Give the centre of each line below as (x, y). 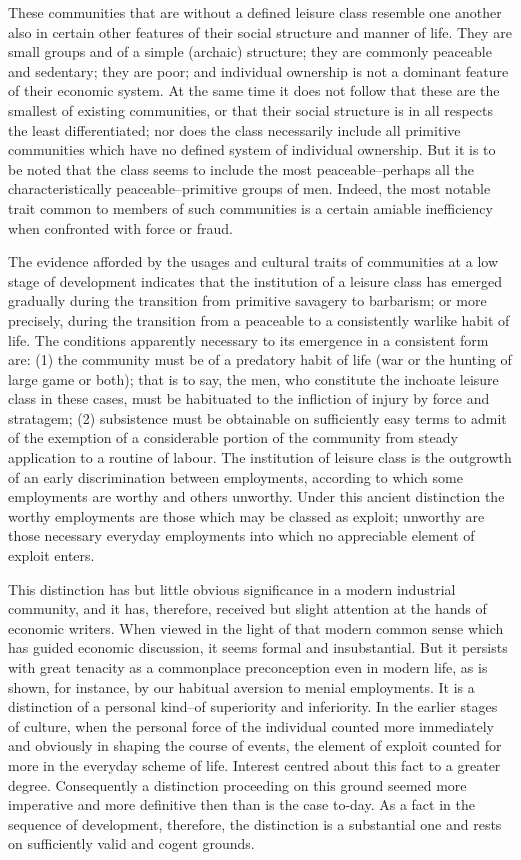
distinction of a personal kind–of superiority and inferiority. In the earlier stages (253, 706)
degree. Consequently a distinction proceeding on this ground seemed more (237, 784)
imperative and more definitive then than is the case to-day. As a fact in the (241, 804)
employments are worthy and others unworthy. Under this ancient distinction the (256, 496)
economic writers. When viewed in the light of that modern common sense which (256, 627)
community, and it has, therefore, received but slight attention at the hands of (247, 608)
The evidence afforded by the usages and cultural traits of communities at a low (253, 261)
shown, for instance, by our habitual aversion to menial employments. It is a (241, 686)
